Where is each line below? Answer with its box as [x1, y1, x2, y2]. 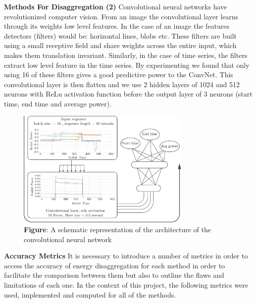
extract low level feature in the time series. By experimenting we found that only [4, 59, 250, 70]
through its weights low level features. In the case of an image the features [4, 21, 230, 31]
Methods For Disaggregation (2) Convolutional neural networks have [4, 1, 227, 11]
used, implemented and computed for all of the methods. [4, 289, 176, 300]
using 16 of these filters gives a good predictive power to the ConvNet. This [4, 69, 233, 80]
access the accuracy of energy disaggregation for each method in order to [4, 260, 225, 270]
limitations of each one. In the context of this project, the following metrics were [4, 279, 249, 290]
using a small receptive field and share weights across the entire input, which [4, 40, 237, 50]
